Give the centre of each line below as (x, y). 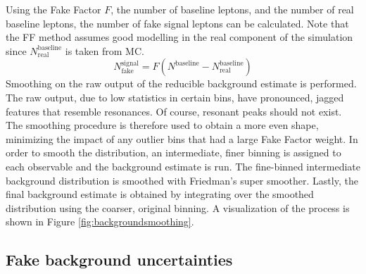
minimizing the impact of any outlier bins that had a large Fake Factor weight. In (182, 138)
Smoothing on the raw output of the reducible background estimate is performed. (181, 83)
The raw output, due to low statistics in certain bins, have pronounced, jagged (175, 97)
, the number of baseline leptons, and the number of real (232, 9)
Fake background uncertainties (119, 260)
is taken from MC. (105, 50)
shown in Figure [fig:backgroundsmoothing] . (100, 222)
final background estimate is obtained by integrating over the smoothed (160, 194)
